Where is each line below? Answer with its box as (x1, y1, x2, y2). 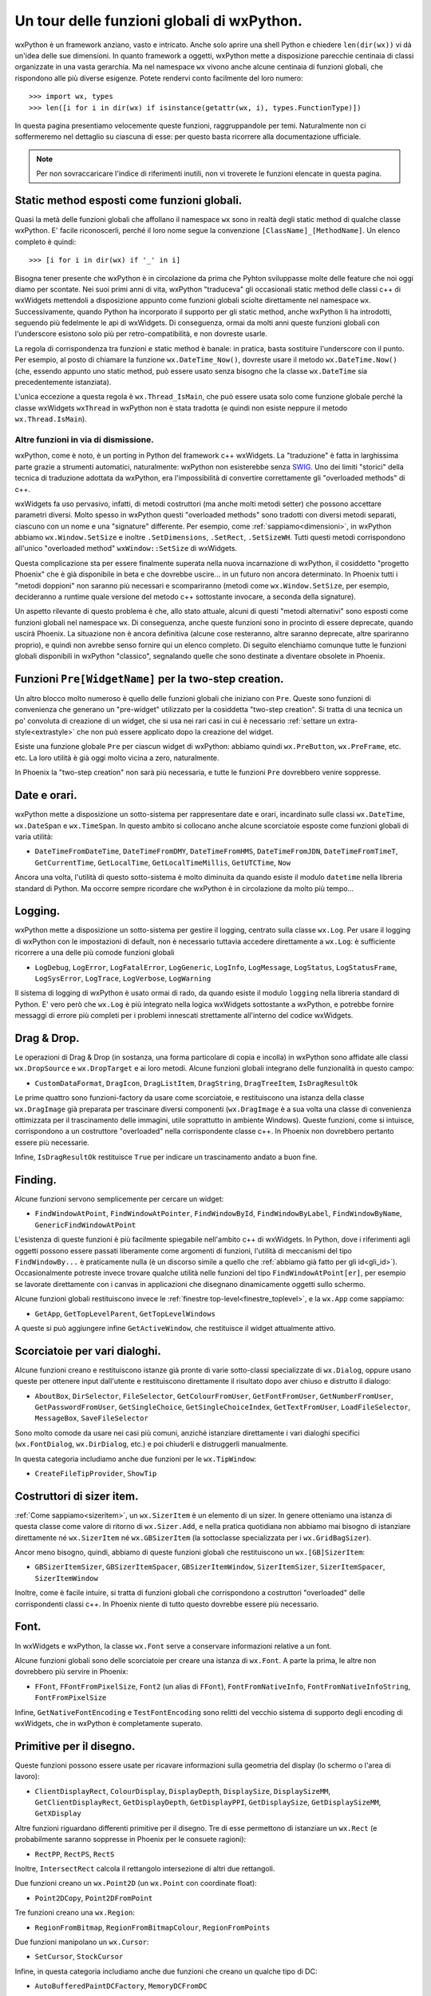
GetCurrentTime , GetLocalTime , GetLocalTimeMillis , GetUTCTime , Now (34, 857, 291, 867)
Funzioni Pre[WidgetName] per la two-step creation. (14, 671, 284, 686)
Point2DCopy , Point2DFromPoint (34, 1893, 153, 1903)
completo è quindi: (14, 236, 77, 247)
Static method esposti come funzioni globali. (14, 193, 243, 207)
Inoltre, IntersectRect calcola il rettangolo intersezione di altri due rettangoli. (14, 1863, 275, 1873)
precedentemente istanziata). (14, 378, 112, 387)
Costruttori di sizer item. (14, 1489, 139, 1503)
